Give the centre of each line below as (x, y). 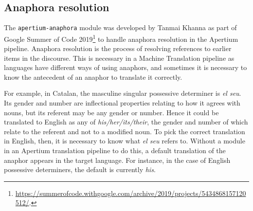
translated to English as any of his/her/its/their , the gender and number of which (126, 122)
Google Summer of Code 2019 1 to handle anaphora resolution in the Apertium (121, 38)
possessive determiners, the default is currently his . (80, 169)
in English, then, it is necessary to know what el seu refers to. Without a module (125, 141)
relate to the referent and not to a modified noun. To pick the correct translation (125, 131)
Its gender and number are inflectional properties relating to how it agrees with (122, 103)
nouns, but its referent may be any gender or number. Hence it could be (111, 112)
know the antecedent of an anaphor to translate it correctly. (93, 77)
